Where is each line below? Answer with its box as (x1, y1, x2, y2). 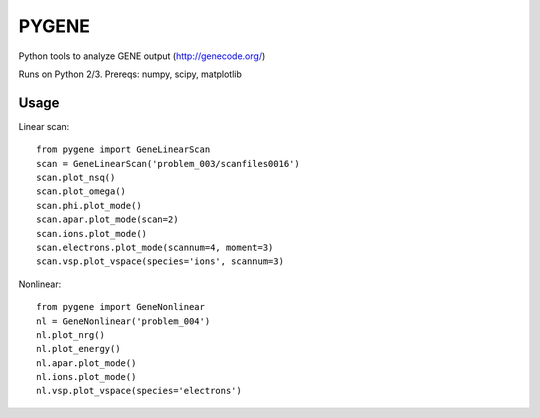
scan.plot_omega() (36, 186, 127, 197)
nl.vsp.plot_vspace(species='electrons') (36, 385, 242, 397)
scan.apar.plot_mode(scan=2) (36, 214, 179, 225)
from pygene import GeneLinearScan (36, 144, 211, 155)
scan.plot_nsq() (36, 172, 116, 184)
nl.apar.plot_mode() (36, 357, 137, 369)
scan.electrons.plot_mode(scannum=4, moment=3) (36, 241, 274, 253)
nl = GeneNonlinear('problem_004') (36, 315, 211, 327)
